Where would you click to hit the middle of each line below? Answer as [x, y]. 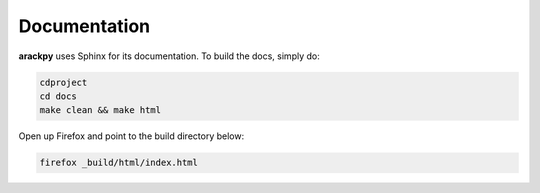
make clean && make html [100, 110]
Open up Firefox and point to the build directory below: [131, 136]
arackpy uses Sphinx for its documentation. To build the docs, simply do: [169, 56]
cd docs [58, 96]
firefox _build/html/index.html [119, 163]
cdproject [63, 82]
